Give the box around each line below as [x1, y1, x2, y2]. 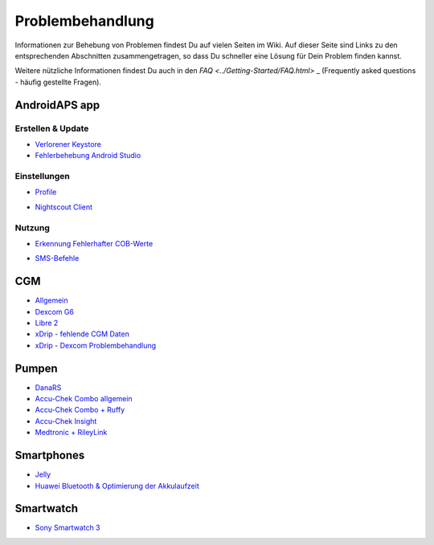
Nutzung [14, 222, 50, 233]
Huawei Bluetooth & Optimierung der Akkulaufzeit [35, 481, 200, 490]
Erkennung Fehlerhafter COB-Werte [35, 238, 154, 248]
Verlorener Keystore [35, 139, 102, 148]
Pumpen [14, 361, 58, 375]
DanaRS [35, 382, 62, 392]
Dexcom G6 [35, 307, 74, 316]
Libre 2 [35, 318, 59, 328]
